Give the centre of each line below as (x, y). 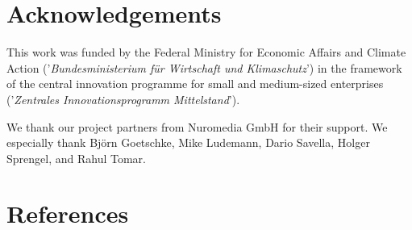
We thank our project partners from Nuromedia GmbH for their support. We (197, 126)
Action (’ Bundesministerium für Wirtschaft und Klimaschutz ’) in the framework (204, 67)
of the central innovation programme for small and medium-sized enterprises (195, 84)
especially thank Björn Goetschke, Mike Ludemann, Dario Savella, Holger (188, 142)
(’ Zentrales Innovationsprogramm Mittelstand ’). (123, 99)
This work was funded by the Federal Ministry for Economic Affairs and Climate (206, 52)
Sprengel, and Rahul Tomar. (76, 158)
